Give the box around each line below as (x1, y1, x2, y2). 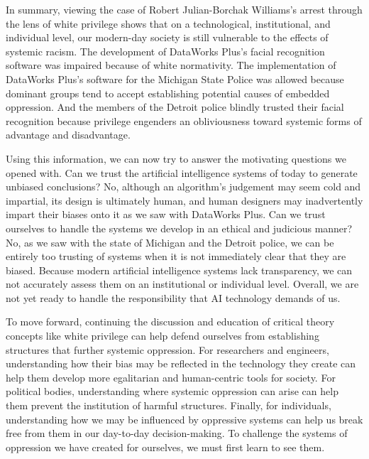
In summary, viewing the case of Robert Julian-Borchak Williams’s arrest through (6, 2, 363, 16)
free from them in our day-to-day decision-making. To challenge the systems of (6, 426, 348, 441)
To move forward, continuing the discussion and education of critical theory (6, 314, 335, 329)
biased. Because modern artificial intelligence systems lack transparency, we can (6, 262, 353, 277)
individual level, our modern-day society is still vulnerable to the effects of (6, 30, 329, 45)
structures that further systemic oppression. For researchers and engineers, (6, 342, 329, 357)
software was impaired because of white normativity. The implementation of (6, 58, 336, 72)
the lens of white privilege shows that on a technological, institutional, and (6, 16, 331, 31)
